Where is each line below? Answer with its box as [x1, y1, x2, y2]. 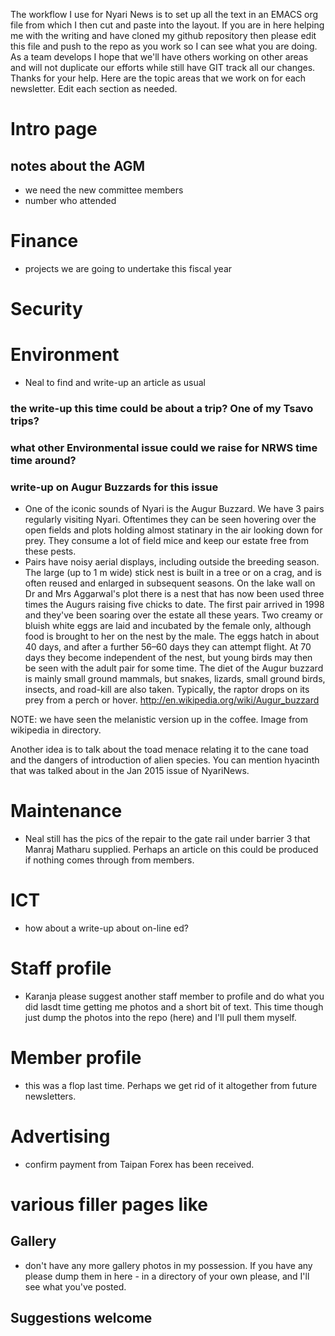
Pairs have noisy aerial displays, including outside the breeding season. [24, 556, 320, 568]
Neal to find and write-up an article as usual [24, 377, 206, 389]
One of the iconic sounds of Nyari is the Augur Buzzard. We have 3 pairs [24, 503, 325, 515]
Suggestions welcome [10, 1310, 153, 1327]
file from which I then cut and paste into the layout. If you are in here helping [10, 19, 325, 31]
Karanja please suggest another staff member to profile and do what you [24, 990, 325, 1003]
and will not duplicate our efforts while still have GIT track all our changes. [10, 62, 316, 73]
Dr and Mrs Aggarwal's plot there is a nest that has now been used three [24, 588, 325, 600]
